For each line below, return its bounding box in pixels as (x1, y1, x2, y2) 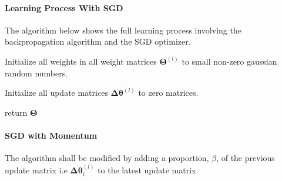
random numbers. (5, 66, 68, 79)
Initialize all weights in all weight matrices (5, 55, 157, 67)
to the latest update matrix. (98, 163, 199, 176)
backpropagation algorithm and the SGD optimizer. (5, 35, 191, 48)
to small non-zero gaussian (182, 55, 277, 67)
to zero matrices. (138, 86, 199, 99)
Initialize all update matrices (5, 86, 108, 99)
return (5, 106, 28, 118)
